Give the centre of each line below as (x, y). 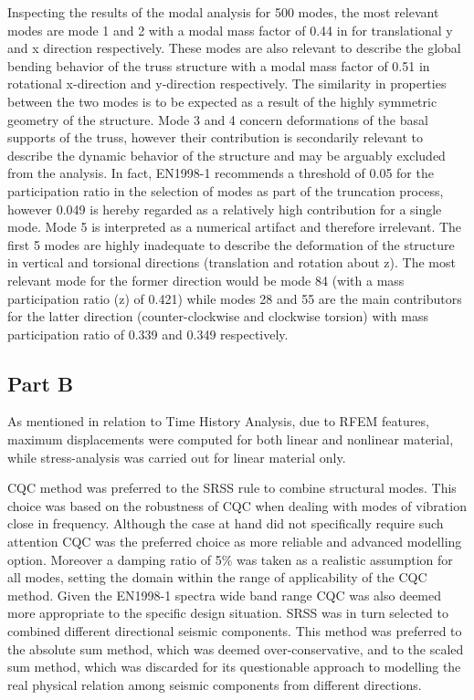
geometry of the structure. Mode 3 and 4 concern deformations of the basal (218, 119)
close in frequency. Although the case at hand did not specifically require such (226, 523)
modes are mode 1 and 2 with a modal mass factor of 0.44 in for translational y (230, 30)
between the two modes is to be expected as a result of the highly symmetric (222, 101)
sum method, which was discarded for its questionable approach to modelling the (234, 667)
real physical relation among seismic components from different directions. (215, 684)
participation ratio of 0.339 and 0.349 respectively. (148, 334)
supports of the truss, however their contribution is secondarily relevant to (215, 137)
